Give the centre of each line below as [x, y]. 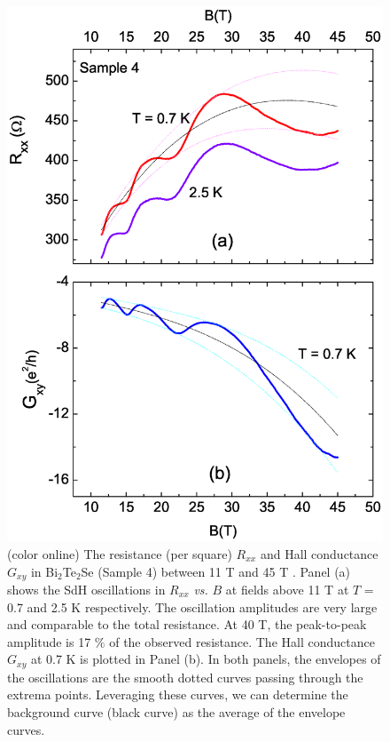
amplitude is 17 [49, 641]
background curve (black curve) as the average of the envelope [176, 712]
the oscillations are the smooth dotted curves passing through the [185, 677]
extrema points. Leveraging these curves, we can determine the [178, 694]
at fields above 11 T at [287, 589]
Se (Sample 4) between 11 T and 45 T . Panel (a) [216, 571]
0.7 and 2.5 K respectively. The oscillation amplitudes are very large [192, 606]
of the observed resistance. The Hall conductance [242, 641]
